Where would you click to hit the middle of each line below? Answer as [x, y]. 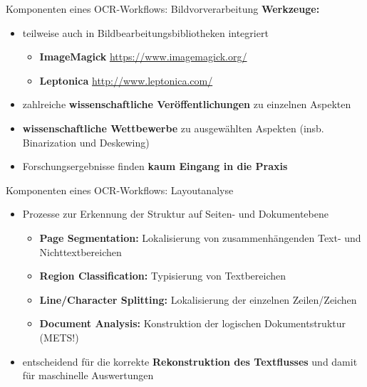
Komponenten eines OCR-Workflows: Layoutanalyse [120, 190]
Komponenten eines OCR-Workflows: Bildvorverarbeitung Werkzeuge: [163, 9]
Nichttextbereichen [81, 251]
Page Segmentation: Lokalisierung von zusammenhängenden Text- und [200, 237]
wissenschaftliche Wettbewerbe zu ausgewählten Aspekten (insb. [173, 128]
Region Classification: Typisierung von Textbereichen [162, 276]
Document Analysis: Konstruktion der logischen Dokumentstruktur [193, 323]
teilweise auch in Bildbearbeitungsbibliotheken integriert [145, 32]
